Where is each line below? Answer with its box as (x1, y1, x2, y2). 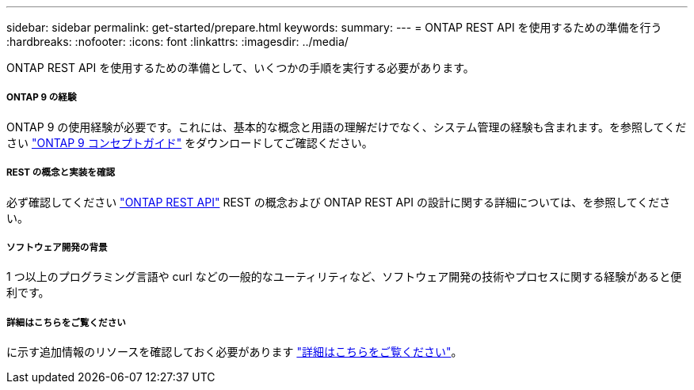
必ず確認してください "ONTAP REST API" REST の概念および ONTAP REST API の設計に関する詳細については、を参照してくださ (6, 195, 671, 209)
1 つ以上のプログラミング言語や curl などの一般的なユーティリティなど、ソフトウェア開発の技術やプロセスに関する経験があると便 (6, 270, 682, 284)
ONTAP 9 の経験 (6, 92, 77, 104)
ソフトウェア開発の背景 (6, 241, 108, 253)
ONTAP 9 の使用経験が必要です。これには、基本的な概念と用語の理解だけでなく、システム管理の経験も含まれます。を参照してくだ (6, 119, 687, 134)
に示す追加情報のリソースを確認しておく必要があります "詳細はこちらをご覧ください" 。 (6, 345, 463, 359)
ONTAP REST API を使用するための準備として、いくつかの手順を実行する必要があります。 (6, 61, 475, 74)
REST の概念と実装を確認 (6, 167, 116, 179)
